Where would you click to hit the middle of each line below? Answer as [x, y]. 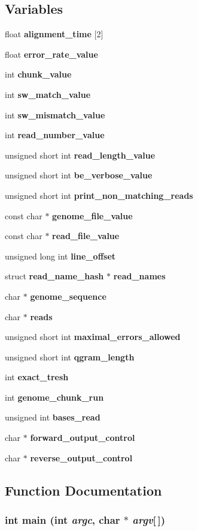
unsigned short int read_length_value [80, 155]
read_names [139, 276]
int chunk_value [38, 74]
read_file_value [86, 236]
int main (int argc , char [63, 519]
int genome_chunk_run [54, 397]
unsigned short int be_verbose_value [79, 175]
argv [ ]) [149, 519]
